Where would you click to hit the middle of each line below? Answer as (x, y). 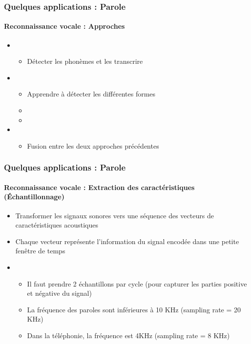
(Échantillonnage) (34, 197)
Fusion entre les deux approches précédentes (93, 145)
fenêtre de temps (40, 251)
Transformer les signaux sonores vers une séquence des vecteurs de (115, 215)
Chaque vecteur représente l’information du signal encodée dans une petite (127, 241)
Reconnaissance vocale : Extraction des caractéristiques (99, 187)
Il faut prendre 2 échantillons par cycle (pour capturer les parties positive (137, 283)
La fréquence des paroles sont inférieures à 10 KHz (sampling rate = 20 (134, 309)
